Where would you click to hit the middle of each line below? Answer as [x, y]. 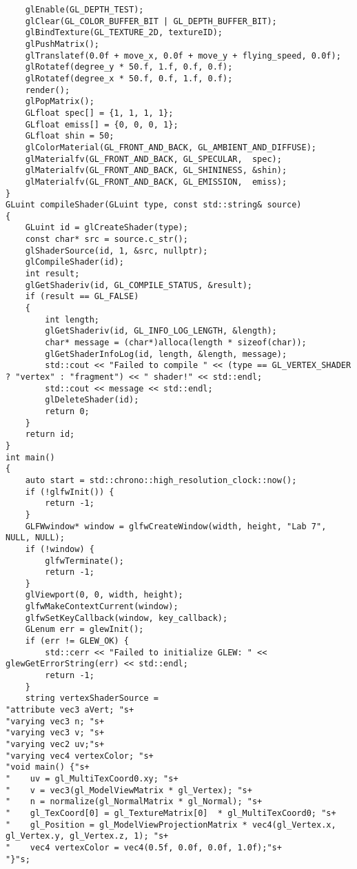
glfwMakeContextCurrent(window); [102, 607]
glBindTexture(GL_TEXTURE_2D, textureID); [124, 33]
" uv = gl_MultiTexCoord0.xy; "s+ [92, 778]
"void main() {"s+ [48, 767]
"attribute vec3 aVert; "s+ [70, 710]
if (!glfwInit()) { [70, 492]
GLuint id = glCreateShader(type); [106, 228]
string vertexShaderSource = [92, 698]
